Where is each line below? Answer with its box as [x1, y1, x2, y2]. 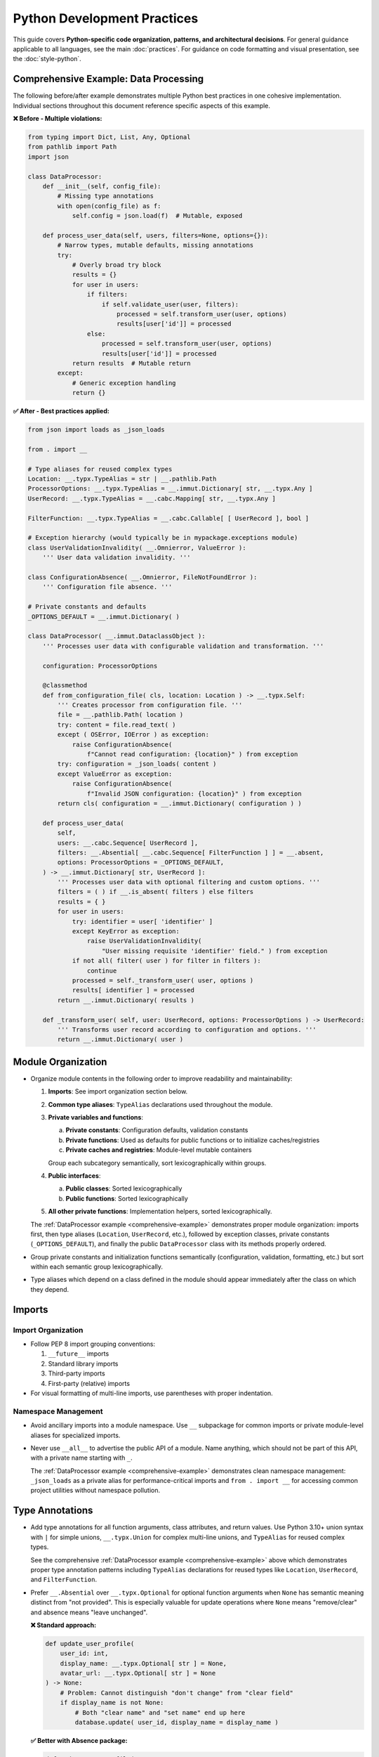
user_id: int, [60, 1649, 109, 1658]
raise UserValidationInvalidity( [86, 937, 202, 945]
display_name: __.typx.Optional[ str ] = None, [60, 1659, 227, 1667]
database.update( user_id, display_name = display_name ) [74, 1718, 279, 1726]
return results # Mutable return [72, 359, 191, 367]
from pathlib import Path [27, 143, 117, 151]
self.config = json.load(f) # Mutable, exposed [72, 212, 243, 220]
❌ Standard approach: [30, 1621, 97, 1629]
